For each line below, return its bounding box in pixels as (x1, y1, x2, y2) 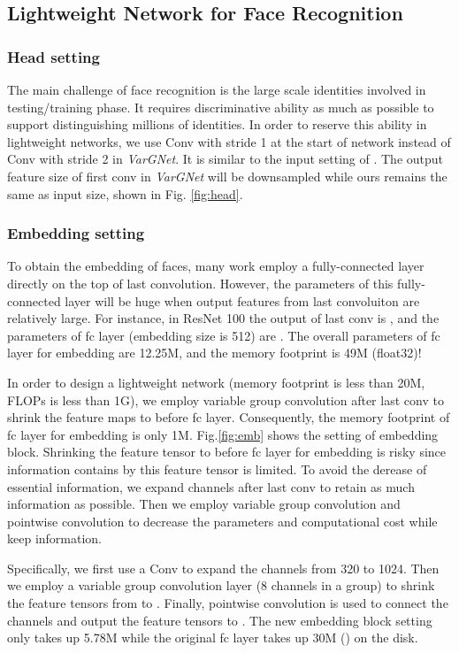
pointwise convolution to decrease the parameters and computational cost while (7, 511, 438, 530)
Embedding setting (7, 222, 145, 244)
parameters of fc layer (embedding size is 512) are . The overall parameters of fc (7, 326, 440, 344)
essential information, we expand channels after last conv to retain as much (7, 477, 415, 496)
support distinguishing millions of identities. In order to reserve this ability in (7, 115, 427, 134)
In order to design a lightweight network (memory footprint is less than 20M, (7, 373, 425, 391)
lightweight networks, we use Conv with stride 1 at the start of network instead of (7, 132, 451, 150)
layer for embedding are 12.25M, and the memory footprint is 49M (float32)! (7, 343, 422, 362)
